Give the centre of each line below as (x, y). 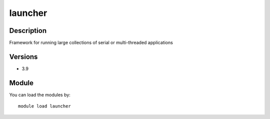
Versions (23, 57)
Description (28, 31)
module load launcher (44, 106)
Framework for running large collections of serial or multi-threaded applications (91, 43)
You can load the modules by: (40, 95)
